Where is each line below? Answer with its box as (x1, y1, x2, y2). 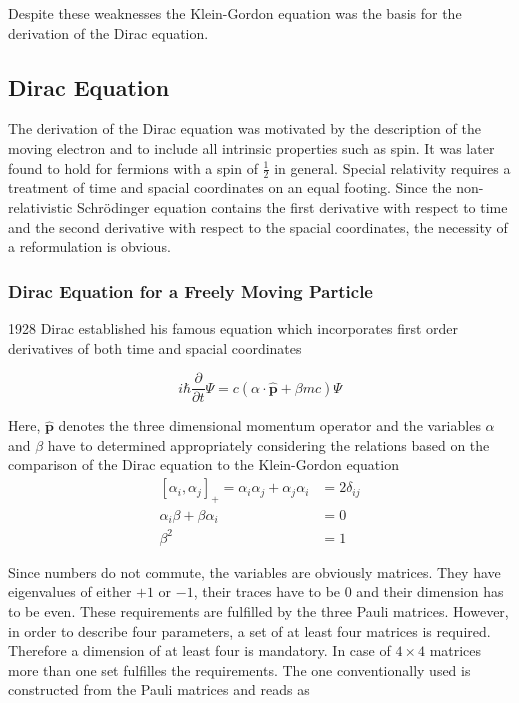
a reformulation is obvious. (8, 236, 171, 257)
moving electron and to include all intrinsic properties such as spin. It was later (8, 137, 495, 158)
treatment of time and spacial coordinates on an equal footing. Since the (8, 177, 452, 198)
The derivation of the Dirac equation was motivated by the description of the (8, 118, 481, 139)
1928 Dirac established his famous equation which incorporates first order (8, 318, 459, 338)
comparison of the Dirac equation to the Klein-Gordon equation (8, 454, 399, 475)
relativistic (8, 197, 73, 217)
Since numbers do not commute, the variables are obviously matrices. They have (8, 561, 501, 582)
